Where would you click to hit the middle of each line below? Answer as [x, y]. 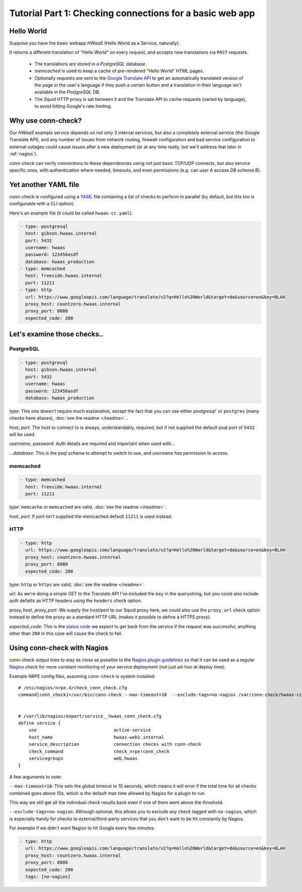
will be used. [22, 434]
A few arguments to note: [35, 776]
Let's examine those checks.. [56, 334]
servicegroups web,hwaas [83, 758]
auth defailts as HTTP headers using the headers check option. [76, 601]
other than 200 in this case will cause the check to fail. [66, 633]
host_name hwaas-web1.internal [96, 737]
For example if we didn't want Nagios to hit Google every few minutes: [82, 828]
